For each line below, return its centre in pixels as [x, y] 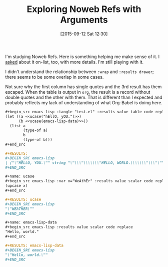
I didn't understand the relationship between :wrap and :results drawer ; [79, 72]
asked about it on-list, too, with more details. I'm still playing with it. [74, 62]
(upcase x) [16, 186]
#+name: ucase [20, 176]
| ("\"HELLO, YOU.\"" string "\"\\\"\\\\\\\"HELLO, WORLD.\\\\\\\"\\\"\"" [85, 163]
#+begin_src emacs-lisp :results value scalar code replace [69, 227]
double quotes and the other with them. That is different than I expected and [84, 97]
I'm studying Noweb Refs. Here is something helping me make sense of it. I [82, 57]
